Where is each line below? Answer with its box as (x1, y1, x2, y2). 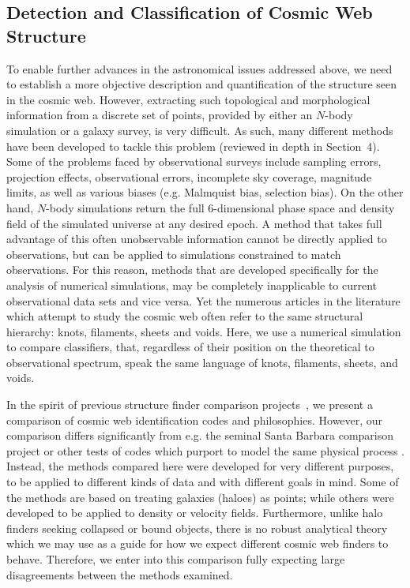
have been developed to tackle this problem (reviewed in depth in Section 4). (6, 137, 380, 154)
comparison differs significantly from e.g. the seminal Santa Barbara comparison (6, 427, 394, 444)
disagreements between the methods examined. (6, 566, 233, 582)
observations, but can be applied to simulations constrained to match (6, 245, 341, 262)
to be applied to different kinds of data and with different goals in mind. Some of (6, 474, 399, 490)
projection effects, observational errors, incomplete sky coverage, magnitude (6, 168, 372, 185)
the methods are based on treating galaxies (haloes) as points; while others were (6, 489, 394, 505)
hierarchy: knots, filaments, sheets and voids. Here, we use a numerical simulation (6, 323, 401, 339)
